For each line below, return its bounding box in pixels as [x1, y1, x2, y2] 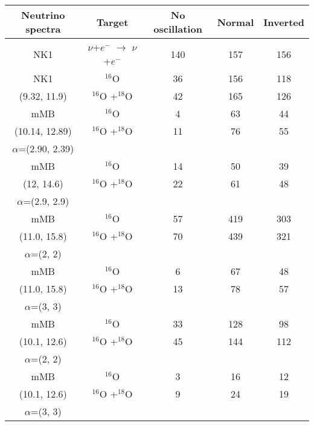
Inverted [263, 15, 304, 29]
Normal [217, 15, 254, 29]
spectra [25, 22, 61, 36]
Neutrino [21, 8, 65, 22]
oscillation [153, 22, 202, 36]
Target [96, 15, 129, 29]
